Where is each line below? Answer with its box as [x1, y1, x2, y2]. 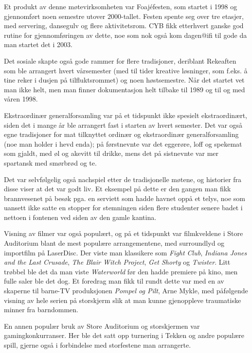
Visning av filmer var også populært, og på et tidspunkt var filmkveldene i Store [4, 228, 243, 238]
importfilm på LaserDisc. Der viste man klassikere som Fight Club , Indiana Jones [4, 247, 247, 257]
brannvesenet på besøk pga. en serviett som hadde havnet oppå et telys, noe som [4, 193, 245, 203]
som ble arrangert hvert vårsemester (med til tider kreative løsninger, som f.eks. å [4, 65, 248, 75]
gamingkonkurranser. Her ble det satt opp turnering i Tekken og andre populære [4, 330, 245, 340]
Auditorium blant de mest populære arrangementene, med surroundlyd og [4, 238, 225, 248]
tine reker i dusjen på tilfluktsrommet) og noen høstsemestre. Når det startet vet [4, 75, 245, 85]
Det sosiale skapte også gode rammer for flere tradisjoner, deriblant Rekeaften [4, 55, 236, 66]
